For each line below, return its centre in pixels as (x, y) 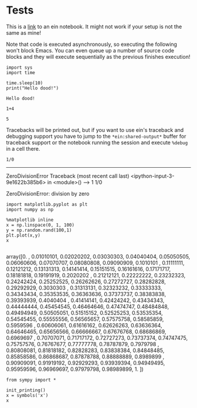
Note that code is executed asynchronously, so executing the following (92, 44)
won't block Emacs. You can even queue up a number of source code (90, 50)
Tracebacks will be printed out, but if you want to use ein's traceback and (95, 130)
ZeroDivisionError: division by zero (48, 193)
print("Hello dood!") (33, 88)
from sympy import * (31, 380)
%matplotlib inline (30, 220)
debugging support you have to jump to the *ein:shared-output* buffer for (96, 136)
